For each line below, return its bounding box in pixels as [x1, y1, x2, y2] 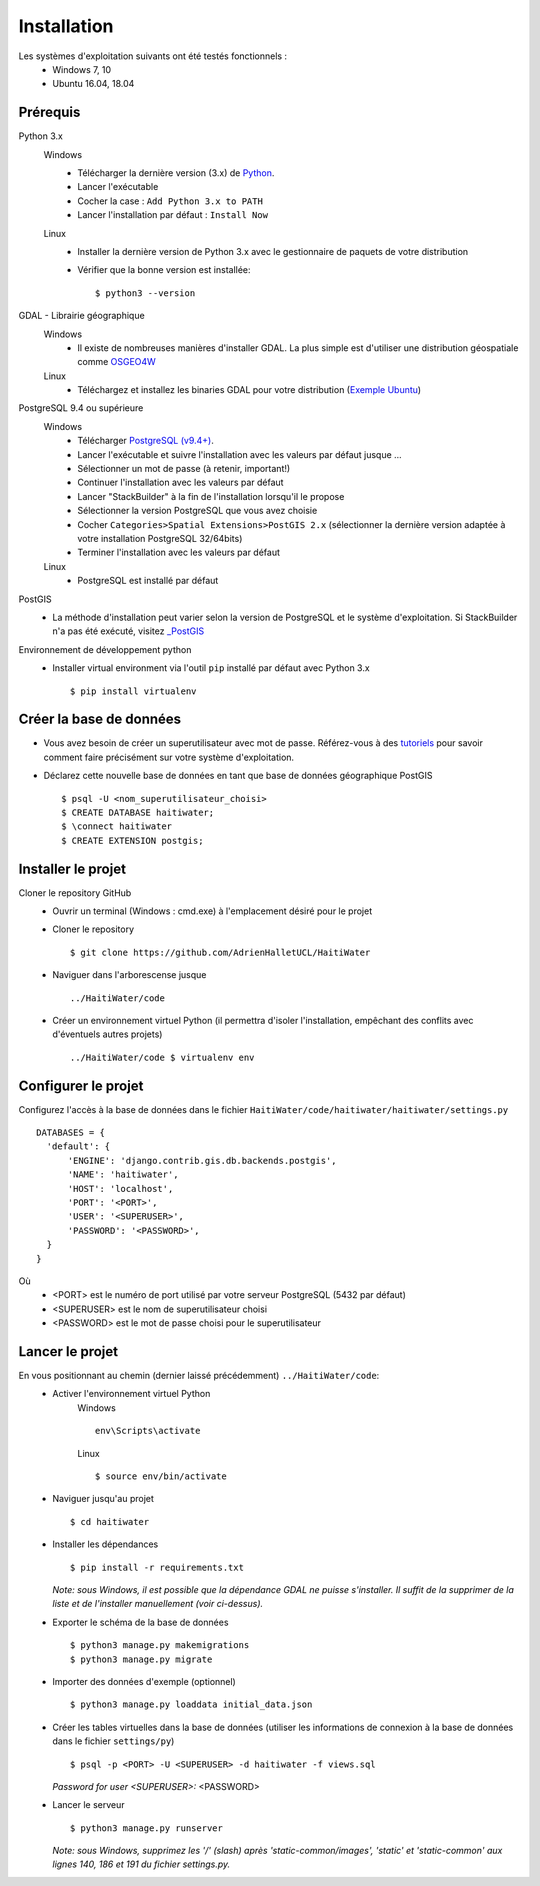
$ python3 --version [95, 287, 196, 299]
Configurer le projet [18, 1077, 144, 1094]
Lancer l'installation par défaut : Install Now [77, 209, 269, 221]
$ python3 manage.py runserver [70, 1822, 224, 1834]
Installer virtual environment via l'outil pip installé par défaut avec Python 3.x [52, 662, 370, 674]
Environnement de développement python [18, 643, 192, 655]
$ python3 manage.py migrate [70, 1653, 213, 1665]
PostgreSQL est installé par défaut [77, 575, 219, 587]
